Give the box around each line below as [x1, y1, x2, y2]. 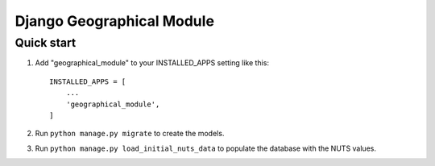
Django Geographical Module [14, 12, 215, 30]
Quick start [14, 35, 77, 50]
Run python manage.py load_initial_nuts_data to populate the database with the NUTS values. [35, 143, 376, 153]
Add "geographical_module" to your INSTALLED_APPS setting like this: [35, 58, 270, 68]
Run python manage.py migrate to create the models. [35, 129, 225, 139]
